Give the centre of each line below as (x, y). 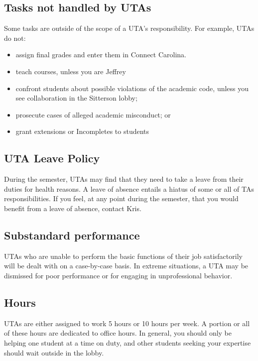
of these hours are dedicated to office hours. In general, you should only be (118, 333)
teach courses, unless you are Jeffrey (71, 71)
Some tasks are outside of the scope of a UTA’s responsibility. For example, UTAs (129, 28)
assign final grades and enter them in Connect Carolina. (101, 55)
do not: (15, 38)
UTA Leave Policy (52, 158)
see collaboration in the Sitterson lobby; (76, 98)
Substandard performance (72, 235)
